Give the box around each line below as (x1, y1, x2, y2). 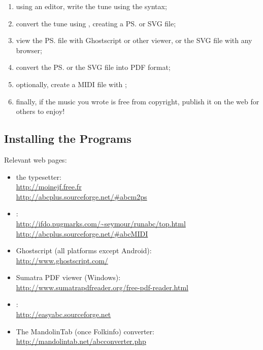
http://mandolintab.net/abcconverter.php (16, 336, 146, 346)
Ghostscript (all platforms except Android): (16, 245, 152, 256)
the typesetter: (16, 171, 61, 182)
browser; (16, 45, 42, 55)
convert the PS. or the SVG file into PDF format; (16, 62, 171, 72)
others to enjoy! (16, 106, 65, 116)
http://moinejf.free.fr (16, 181, 82, 192)
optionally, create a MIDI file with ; (16, 79, 127, 89)
